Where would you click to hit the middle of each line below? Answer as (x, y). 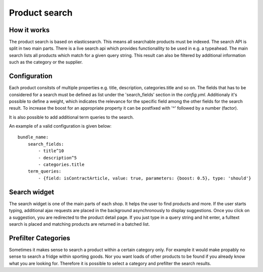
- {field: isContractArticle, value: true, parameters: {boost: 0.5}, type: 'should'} (145, 178)
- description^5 (57, 158)
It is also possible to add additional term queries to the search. (71, 117)
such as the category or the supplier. (46, 62)
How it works (29, 30)
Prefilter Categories (40, 238)
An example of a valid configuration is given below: (60, 126)
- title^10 (51, 151)
